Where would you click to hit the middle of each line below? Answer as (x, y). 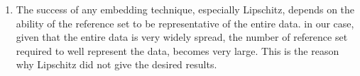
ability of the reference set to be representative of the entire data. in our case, (185, 23)
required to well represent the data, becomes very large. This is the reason (178, 50)
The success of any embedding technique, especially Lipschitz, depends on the (185, 9)
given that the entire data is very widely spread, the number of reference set (182, 37)
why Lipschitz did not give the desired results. (116, 64)
